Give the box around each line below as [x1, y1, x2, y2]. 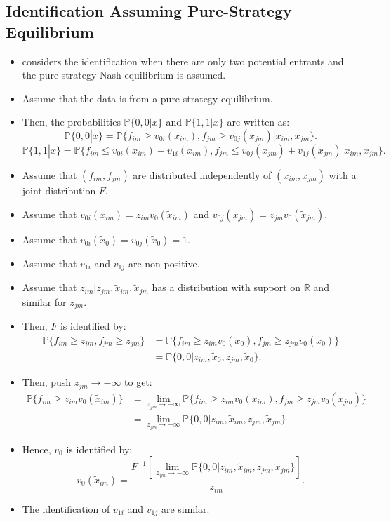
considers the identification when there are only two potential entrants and [22, 53, 344, 68]
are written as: [227, 114, 290, 129]
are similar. [161, 501, 210, 516]
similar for [22, 294, 67, 309]
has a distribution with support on [152, 280, 301, 295]
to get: [124, 375, 152, 389]
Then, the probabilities [22, 114, 121, 129]
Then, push [22, 375, 72, 389]
